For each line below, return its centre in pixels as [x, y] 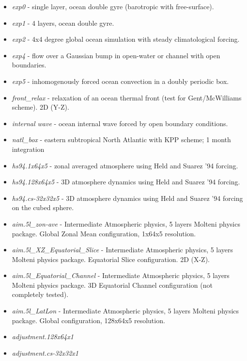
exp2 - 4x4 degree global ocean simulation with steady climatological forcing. [126, 39]
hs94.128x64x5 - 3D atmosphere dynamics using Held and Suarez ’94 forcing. [126, 182]
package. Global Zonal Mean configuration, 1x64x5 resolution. [104, 233]
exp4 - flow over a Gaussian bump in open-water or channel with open [116, 55]
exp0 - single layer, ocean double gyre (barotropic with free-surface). [113, 6]
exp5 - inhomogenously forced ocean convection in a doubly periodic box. [120, 81]
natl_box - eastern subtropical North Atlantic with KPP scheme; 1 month [121, 139]
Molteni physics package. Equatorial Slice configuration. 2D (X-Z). [111, 259]
